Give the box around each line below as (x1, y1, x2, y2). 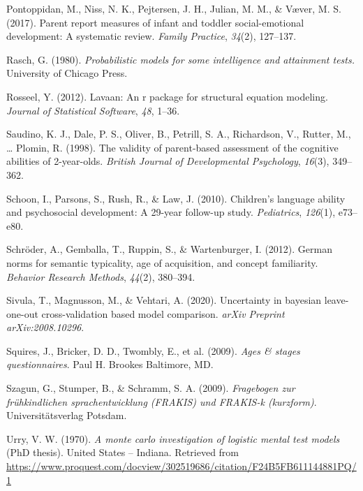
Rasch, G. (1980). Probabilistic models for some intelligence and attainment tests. (6, 52, 355, 66)
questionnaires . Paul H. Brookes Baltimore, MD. (6, 357, 214, 372)
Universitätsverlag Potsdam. (6, 408, 127, 423)
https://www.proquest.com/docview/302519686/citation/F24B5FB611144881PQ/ (6, 459, 357, 474)
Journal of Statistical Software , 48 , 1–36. (6, 103, 180, 117)
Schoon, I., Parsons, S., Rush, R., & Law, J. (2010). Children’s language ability (6, 191, 346, 205)
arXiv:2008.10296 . (6, 320, 84, 335)
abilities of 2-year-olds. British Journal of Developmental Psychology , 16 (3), (6, 154, 329, 168)
